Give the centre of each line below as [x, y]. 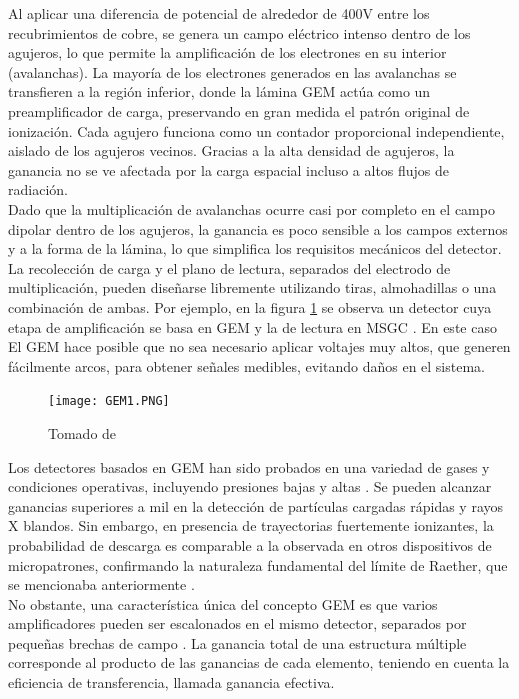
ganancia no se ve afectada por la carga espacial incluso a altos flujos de [229, 169]
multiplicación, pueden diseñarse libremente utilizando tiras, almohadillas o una [252, 287]
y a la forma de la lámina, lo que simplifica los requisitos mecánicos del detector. [255, 248]
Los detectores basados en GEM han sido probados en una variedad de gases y [249, 466]
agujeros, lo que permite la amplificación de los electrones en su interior [227, 52]
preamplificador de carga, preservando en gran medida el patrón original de [239, 110]
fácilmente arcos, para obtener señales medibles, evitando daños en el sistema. [246, 365]
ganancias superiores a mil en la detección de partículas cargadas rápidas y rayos [256, 505]
